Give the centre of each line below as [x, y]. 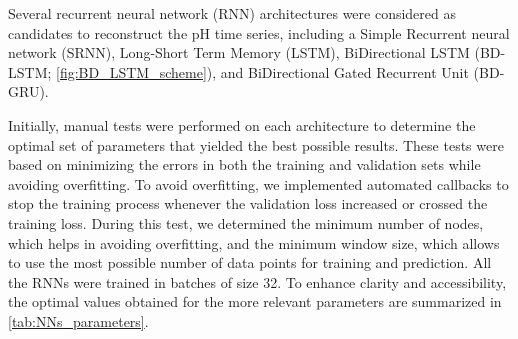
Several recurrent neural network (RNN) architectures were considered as [232, 13]
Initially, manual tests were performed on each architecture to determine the [242, 124]
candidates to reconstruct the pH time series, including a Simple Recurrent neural [259, 32]
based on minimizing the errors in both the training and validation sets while [244, 164]
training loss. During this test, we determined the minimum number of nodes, [246, 222]
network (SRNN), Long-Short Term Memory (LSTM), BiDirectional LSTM [239, 52]
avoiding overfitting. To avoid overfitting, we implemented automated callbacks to [258, 183]
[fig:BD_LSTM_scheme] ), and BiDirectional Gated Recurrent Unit [262, 71]
